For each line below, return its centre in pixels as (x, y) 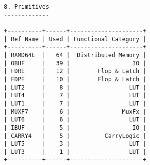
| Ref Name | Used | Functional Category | (75, 39)
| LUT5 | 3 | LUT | (75, 144)
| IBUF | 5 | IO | (75, 127)
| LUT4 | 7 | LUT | (75, 96)
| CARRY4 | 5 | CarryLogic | (75, 136)
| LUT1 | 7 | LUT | (75, 103)
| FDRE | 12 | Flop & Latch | (75, 71)
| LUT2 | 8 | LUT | (75, 87)
